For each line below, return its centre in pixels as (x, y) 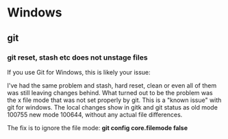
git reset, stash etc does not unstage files (78, 58)
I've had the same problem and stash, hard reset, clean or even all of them (112, 85)
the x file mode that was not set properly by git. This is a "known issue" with (114, 100)
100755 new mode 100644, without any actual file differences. (95, 114)
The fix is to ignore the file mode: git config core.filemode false (98, 127)
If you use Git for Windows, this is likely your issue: (79, 72)
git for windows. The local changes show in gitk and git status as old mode (112, 107)
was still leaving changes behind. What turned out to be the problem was (110, 92)
